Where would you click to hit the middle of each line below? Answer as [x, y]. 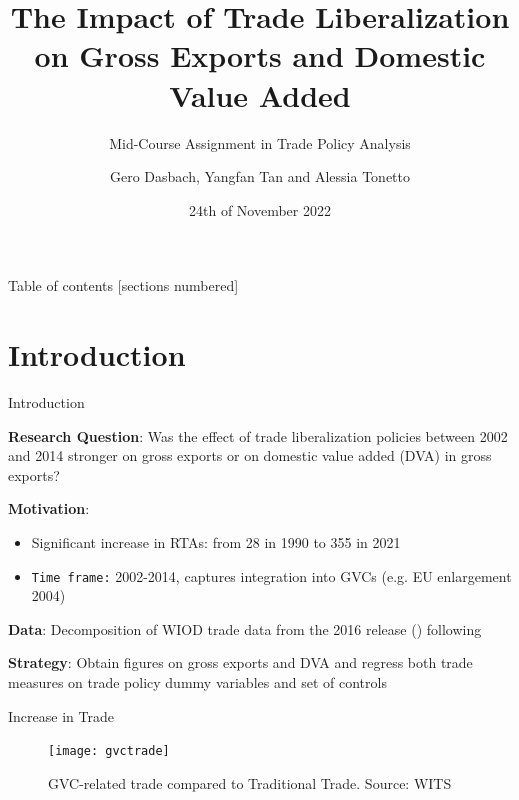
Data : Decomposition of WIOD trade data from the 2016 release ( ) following [245, 628]
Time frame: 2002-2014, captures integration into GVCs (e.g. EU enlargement [271, 575]
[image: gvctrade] [109, 751]
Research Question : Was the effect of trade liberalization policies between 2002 [258, 435]
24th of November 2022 [260, 209]
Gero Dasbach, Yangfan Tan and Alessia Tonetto [260, 176]
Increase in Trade [61, 715]
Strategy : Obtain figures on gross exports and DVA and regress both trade [240, 662]
